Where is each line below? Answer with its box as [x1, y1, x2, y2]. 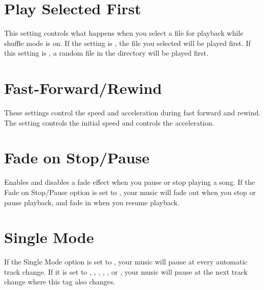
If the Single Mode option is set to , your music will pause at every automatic [4, 256, 248, 267]
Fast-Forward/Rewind [4, 78, 162, 99]
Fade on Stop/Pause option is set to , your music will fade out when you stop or [4, 186, 256, 197]
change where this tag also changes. [4, 276, 116, 287]
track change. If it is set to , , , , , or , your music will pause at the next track [4, 266, 248, 277]
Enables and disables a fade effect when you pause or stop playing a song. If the [4, 177, 255, 187]
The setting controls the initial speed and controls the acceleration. [4, 117, 214, 128]
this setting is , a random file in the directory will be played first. [4, 47, 209, 58]
